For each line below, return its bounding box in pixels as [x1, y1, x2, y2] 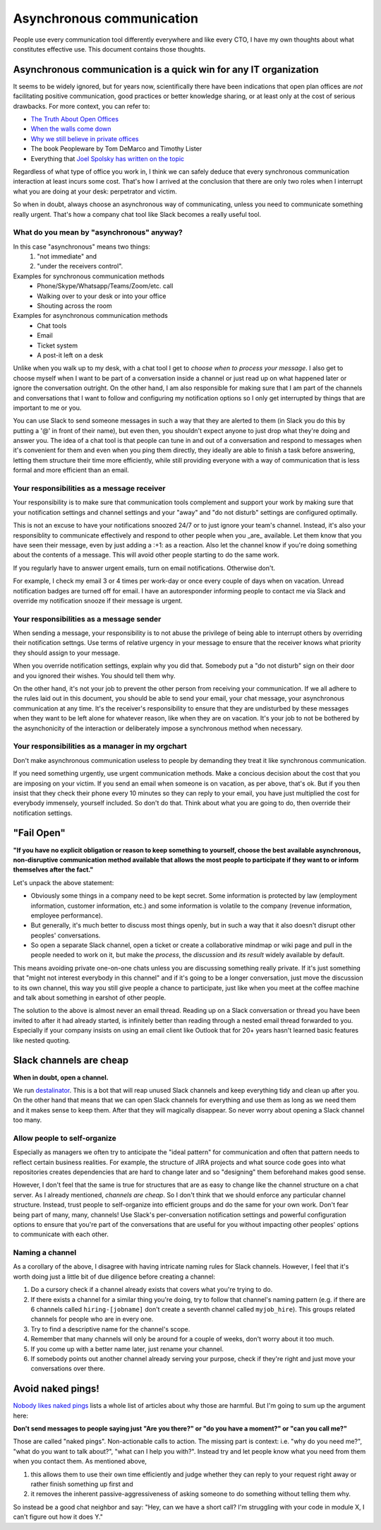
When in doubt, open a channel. [13, 1073, 109, 1081]
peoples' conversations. [30, 931, 101, 939]
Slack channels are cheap [13, 1055, 129, 1067]
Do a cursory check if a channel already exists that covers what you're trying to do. [30, 1286, 273, 1294]
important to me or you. [13, 403, 82, 412]
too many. [13, 1116, 42, 1125]
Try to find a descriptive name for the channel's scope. [30, 1324, 190, 1333]
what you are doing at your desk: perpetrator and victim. [13, 187, 177, 196]
